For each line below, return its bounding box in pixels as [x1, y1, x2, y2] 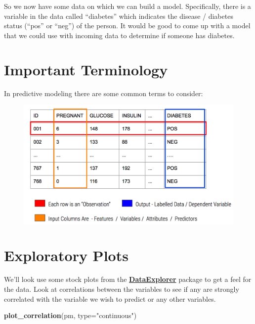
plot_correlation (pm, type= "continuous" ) [4, 310, 137, 321]
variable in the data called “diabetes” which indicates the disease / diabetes [4, 10, 233, 21]
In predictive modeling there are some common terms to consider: [4, 88, 203, 98]
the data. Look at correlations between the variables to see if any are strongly [4, 283, 239, 294]
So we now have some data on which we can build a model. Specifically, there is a [4, 1, 251, 11]
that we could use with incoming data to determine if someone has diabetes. [4, 30, 235, 40]
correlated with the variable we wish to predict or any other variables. [4, 293, 216, 304]
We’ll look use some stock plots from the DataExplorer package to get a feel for [4, 274, 252, 284]
